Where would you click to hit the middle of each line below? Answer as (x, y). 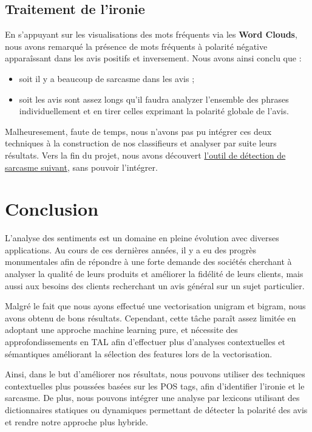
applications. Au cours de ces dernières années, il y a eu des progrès (131, 249)
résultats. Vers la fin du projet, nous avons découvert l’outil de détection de (145, 155)
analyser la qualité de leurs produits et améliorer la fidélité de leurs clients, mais (154, 274)
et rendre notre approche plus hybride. (76, 421)
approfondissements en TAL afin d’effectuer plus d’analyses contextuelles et (145, 342)
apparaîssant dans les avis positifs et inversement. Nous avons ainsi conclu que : (153, 58)
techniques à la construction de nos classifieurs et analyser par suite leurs (141, 143)
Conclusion (52, 209)
